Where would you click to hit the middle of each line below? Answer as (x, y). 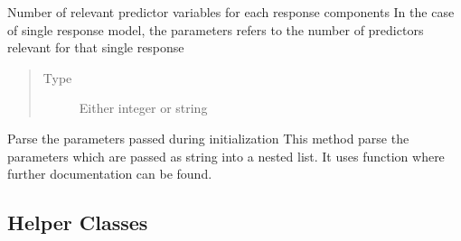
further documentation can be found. (110, 174)
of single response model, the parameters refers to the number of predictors (216, 29)
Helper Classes (78, 222)
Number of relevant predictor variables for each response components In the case (231, 12)
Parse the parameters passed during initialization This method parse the (208, 138)
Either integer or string (143, 108)
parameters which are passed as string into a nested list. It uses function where (226, 156)
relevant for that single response (96, 47)
